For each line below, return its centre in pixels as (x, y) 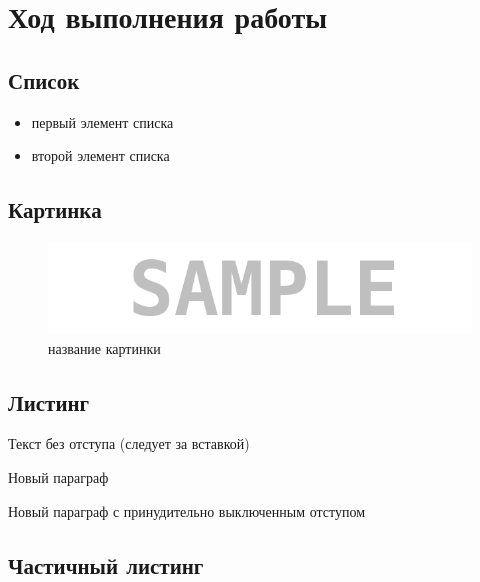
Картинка (55, 209)
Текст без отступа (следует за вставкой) (129, 443)
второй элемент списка (100, 155)
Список (44, 79)
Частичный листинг (106, 564)
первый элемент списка (102, 121)
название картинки (104, 347)
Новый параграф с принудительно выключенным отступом (187, 510)
